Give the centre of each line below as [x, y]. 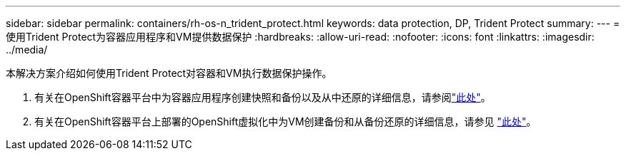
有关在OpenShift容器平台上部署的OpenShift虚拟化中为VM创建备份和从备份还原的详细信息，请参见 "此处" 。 [285, 121]
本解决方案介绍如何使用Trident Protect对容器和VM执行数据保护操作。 [169, 73]
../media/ [27, 50]
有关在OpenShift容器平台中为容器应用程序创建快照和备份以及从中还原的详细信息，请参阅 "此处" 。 [263, 97]
